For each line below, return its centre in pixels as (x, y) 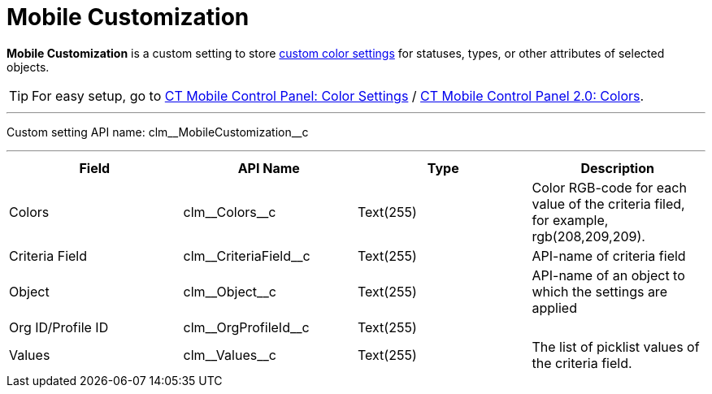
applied (554, 307)
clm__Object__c (230, 291)
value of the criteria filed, (608, 203)
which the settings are (599, 291)
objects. (28, 67)
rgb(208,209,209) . (588, 236)
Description (617, 168)
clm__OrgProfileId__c (246, 327)
